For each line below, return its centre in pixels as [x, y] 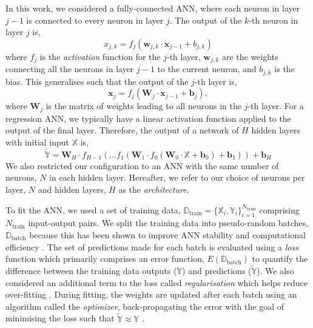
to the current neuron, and [207, 69]
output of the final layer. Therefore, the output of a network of [122, 130]
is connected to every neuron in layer [95, 20]
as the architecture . [154, 189]
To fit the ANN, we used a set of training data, [93, 209]
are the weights [250, 56]
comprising [279, 209]
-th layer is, [216, 81]
